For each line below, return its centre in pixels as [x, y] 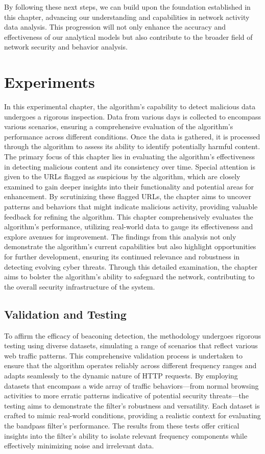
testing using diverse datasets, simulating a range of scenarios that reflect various [131, 345]
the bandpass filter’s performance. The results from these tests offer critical [122, 425]
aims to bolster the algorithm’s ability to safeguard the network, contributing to [129, 277]
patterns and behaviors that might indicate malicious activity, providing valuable [131, 207]
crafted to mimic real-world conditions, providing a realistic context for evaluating [132, 415]
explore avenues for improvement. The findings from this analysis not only [120, 236]
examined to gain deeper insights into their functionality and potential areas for [129, 186]
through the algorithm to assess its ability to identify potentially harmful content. [132, 146]
